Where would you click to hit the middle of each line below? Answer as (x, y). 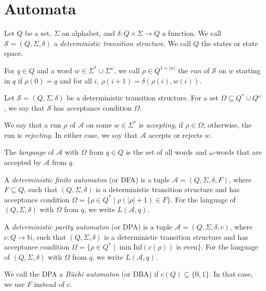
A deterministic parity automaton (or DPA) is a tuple (88, 227)
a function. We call (192, 33)
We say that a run (33, 125)
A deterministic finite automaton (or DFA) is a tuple (87, 179)
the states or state (230, 43)
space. (14, 53)
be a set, (38, 33)
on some (99, 125)
